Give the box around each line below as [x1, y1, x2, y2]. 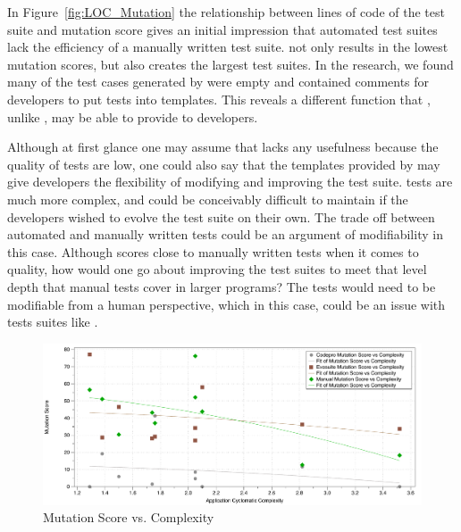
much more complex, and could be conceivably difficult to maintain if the [7, 189, 408, 208]
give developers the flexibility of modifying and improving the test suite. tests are [7, 172, 453, 191]
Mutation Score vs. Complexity [43, 508, 214, 527]
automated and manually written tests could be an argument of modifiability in [7, 225, 443, 244]
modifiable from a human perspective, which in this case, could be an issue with [7, 295, 446, 313]
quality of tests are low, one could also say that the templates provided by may [7, 154, 440, 173]
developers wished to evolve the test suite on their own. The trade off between [7, 207, 435, 226]
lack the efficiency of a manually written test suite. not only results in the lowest [7, 37, 448, 56]
